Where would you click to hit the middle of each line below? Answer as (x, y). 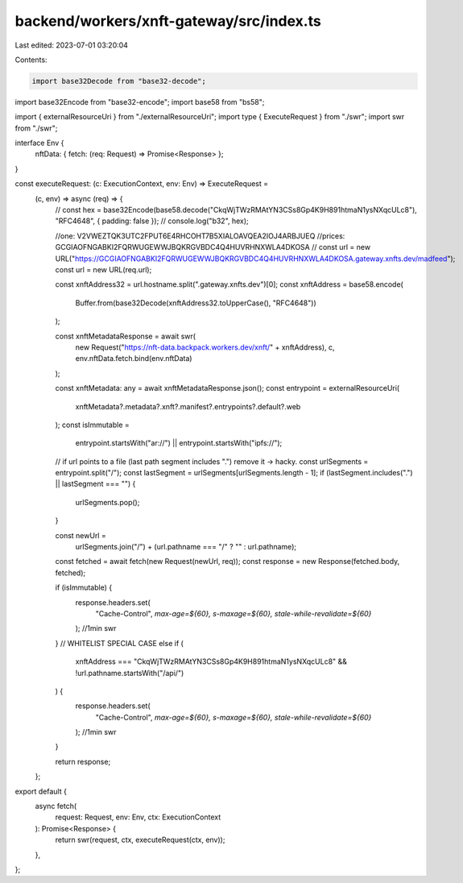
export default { (41, 791)
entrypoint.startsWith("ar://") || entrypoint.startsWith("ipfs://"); (179, 443)
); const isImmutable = (93, 425)
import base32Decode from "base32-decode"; (119, 81)
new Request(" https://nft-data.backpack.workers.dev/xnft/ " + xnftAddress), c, (205, 347)
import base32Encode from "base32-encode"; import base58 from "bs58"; (140, 102)
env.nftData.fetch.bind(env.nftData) (134, 359)
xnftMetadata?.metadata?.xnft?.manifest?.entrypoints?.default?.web (188, 406)
